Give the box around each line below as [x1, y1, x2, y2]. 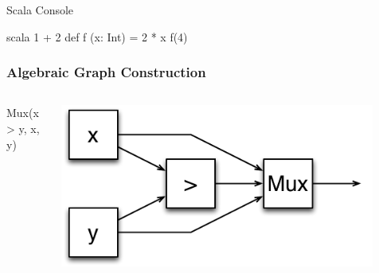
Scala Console [6, 2, 74, 18]
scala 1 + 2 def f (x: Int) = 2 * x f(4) [6, 28, 188, 45]
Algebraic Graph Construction [6, 62, 206, 82]
